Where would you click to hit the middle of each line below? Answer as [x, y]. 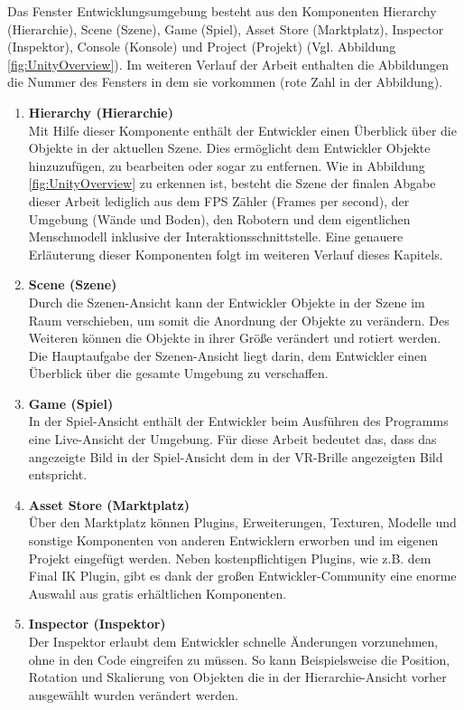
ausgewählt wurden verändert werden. [133, 694]
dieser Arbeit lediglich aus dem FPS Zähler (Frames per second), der [219, 200]
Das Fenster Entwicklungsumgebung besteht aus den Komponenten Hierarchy [222, 11]
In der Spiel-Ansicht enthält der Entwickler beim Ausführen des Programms [238, 421]
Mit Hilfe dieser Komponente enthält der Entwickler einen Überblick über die [242, 130]
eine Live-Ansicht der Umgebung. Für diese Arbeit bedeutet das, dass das [232, 439]
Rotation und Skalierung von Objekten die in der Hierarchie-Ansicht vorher [237, 677]
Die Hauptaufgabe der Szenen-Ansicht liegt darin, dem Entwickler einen [228, 355]
